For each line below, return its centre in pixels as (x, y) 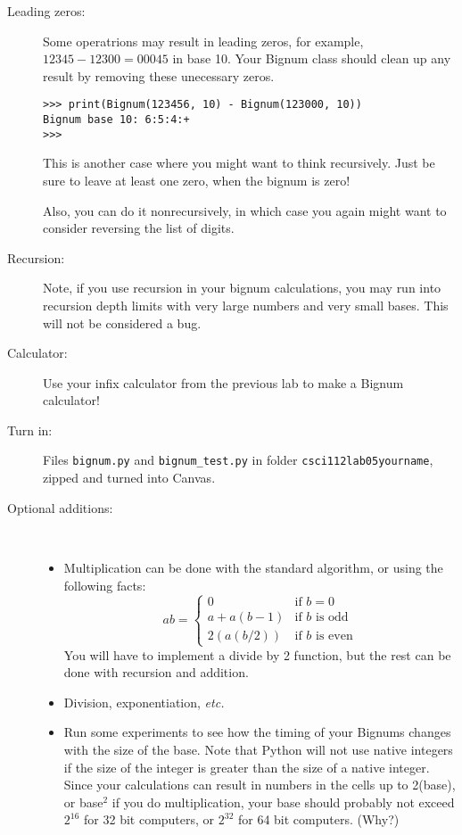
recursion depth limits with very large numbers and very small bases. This (246, 305)
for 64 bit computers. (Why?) (318, 819)
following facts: (105, 585)
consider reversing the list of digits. (139, 228)
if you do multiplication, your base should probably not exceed (283, 802)
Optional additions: (60, 507)
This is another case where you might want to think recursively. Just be (239, 163)
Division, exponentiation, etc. (144, 702)
